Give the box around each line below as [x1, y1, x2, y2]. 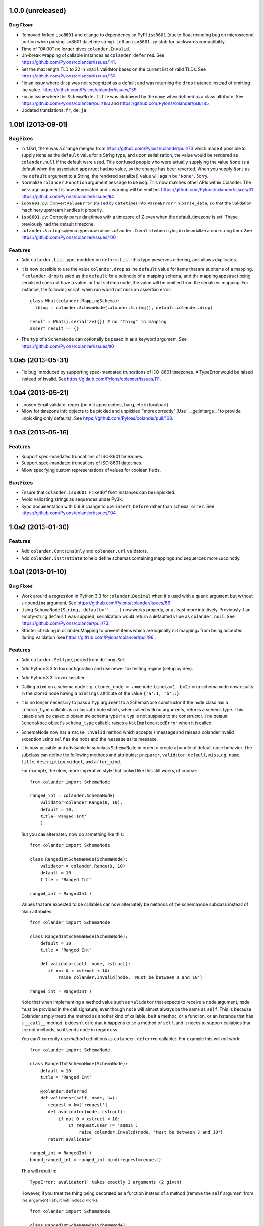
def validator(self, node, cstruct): [40, 961, 131, 967]
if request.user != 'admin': [68, 1123, 139, 1128]
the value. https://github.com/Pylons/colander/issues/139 [21, 86, 137, 93]
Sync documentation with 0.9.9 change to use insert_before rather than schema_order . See [21, 503, 215, 509]
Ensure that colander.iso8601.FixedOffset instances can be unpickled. [21, 489, 176, 495]
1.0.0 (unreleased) [9, 6, 66, 15]
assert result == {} [30, 325, 79, 331]
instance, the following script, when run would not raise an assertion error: [21, 287, 172, 292]
